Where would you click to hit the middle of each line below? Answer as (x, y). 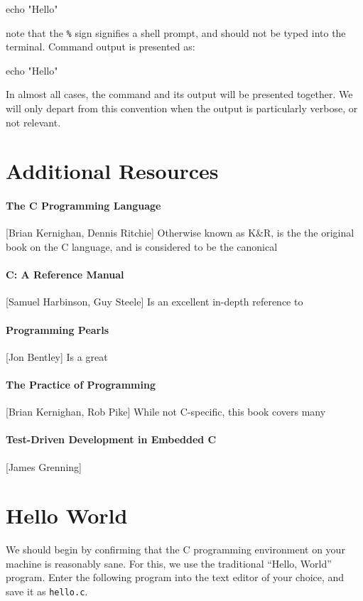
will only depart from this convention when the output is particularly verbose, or (182, 108)
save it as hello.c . (47, 591)
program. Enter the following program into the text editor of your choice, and (175, 577)
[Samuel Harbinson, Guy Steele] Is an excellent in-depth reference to (155, 302)
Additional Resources (112, 171)
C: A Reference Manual (65, 275)
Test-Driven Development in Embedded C (111, 439)
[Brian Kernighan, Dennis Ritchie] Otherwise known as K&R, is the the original (180, 233)
